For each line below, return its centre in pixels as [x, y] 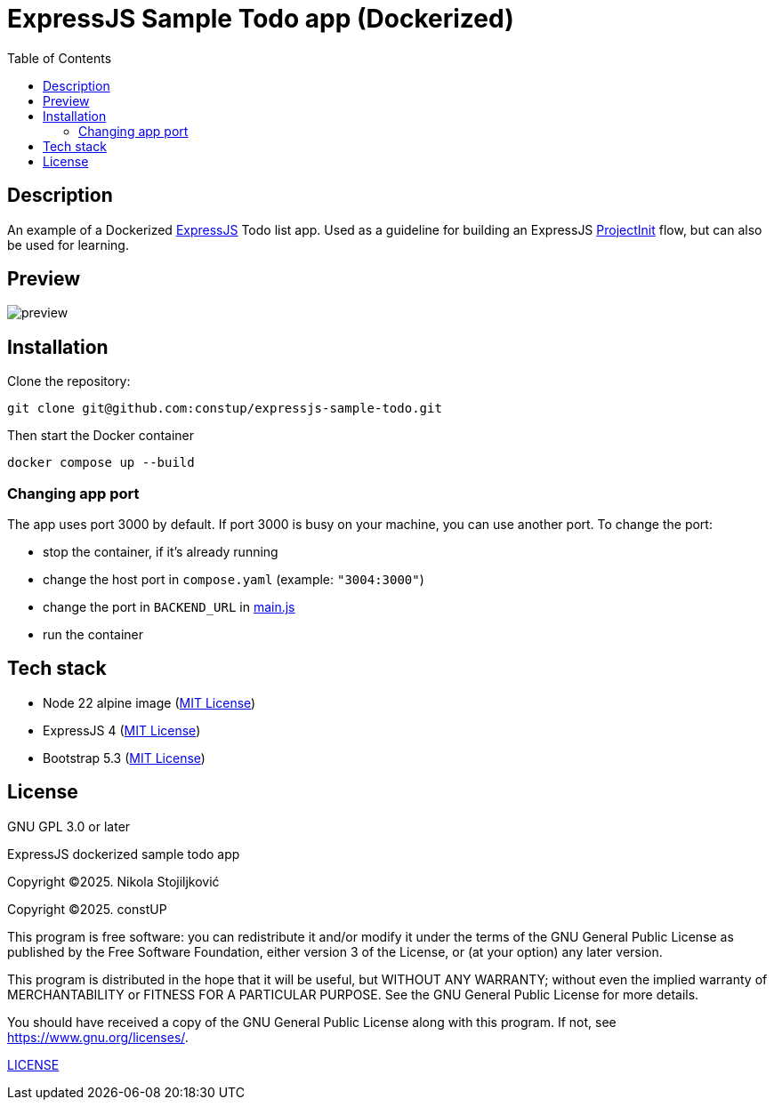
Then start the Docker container [101, 436]
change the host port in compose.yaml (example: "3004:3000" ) [234, 580]
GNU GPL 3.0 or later [69, 826]
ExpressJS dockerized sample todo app [124, 854]
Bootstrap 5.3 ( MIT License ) [124, 758]
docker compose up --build [101, 463]
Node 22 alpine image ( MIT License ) [149, 702]
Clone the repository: [69, 381]
